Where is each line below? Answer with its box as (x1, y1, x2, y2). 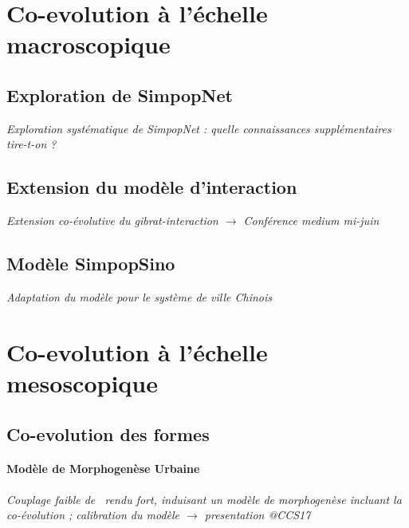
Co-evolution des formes (6, 421, 210, 446)
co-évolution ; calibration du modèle (6, 506, 180, 523)
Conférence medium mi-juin (243, 212, 380, 229)
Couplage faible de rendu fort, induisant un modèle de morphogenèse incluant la (6, 491, 402, 507)
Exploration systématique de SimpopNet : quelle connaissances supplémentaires (6, 120, 391, 136)
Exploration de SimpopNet (6, 82, 233, 107)
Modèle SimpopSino (6, 251, 175, 276)
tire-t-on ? (6, 136, 57, 152)
